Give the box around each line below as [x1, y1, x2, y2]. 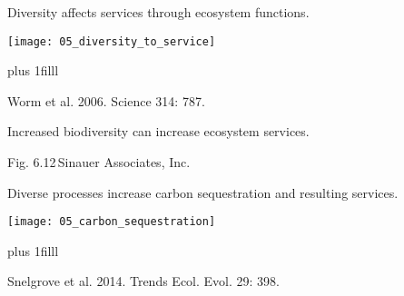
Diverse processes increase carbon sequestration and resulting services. [7, 183, 399, 202]
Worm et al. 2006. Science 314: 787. [7, 91, 205, 110]
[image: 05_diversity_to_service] [7, 35, 216, 48]
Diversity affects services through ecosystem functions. [7, 3, 310, 21]
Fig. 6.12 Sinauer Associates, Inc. [7, 153, 191, 172]
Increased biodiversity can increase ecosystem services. [7, 122, 310, 141]
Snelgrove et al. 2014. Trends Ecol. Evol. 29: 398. [7, 271, 280, 291]
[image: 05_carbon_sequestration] [7, 215, 216, 229]
